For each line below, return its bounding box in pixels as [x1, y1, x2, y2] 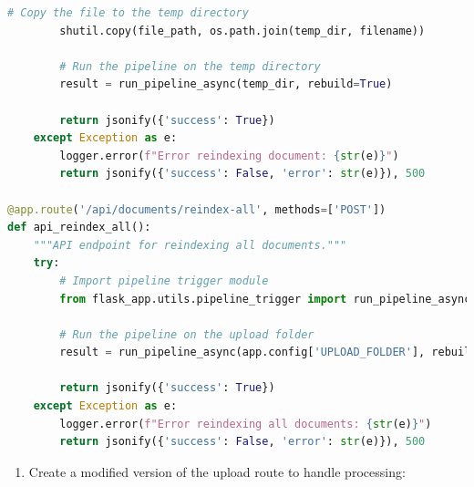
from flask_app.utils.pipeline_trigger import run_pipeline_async [59, 292, 471, 306]
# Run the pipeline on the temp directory [59, 59, 321, 73]
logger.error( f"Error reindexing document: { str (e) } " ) [59, 149, 399, 162]
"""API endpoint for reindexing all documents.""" [33, 238, 347, 252]
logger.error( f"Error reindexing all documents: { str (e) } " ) [59, 417, 432, 430]
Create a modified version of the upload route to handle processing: [28, 461, 406, 481]
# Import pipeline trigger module [59, 274, 269, 287]
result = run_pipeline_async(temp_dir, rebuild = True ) [59, 78, 393, 91]
